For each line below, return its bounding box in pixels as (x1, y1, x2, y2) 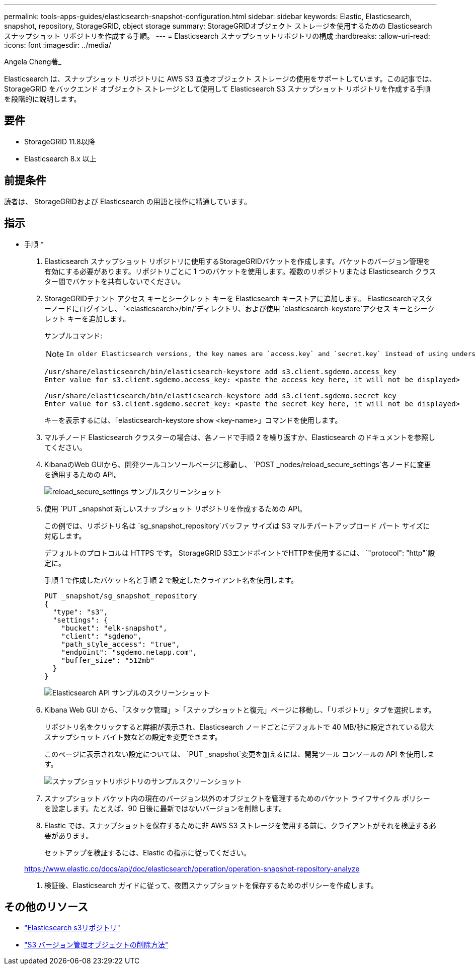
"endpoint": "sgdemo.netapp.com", (61, 648, 197, 656)
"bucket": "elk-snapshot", (61, 624, 168, 632)
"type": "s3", (52, 607, 108, 616)
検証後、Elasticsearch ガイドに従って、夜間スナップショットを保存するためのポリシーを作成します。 (44, 880, 378, 890)
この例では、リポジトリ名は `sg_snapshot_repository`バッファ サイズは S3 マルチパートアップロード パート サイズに (44, 521, 430, 530)
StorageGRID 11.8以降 (24, 137, 95, 146)
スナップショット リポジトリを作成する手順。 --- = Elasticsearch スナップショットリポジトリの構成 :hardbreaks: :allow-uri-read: (4, 32, 430, 40)
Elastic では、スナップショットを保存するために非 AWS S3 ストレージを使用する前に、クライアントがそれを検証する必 (44, 821, 436, 830)
